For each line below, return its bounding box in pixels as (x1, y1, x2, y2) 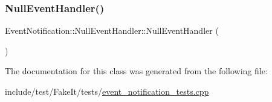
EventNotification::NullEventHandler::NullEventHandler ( (5, 24, 219, 37)
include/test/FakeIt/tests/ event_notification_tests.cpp (5, 85, 209, 97)
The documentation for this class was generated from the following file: (5, 65, 268, 77)
